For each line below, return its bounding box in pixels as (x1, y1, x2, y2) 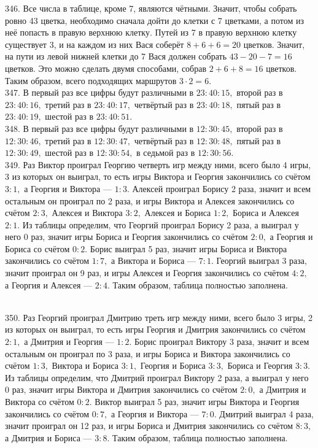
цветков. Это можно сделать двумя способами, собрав (5, 61, 207, 74)
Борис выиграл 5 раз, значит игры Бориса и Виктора (90, 242, 287, 255)
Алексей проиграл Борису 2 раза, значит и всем (132, 182, 311, 195)
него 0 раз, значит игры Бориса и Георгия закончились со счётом (5, 230, 248, 243)
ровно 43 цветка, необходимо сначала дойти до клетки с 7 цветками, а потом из (5, 14, 304, 26)
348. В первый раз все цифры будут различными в (5, 122, 194, 134)
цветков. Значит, (243, 37, 305, 50)
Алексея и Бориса (144, 206, 211, 219)
